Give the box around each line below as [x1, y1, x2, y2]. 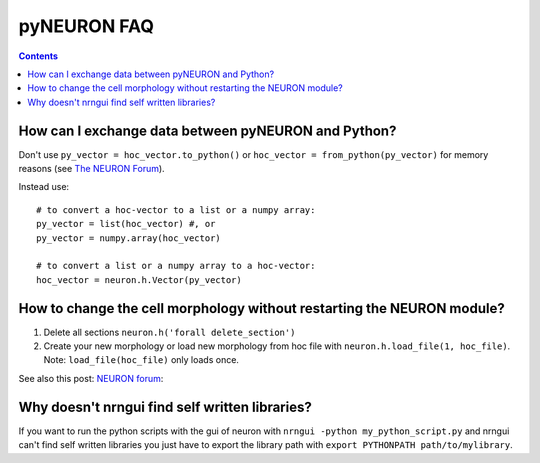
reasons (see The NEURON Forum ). [18, 163, 165, 175]
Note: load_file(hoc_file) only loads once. [43, 354, 240, 366]
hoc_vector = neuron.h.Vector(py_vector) [36, 274, 242, 285]
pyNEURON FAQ [18, 15, 155, 37]
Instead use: [18, 181, 70, 193]
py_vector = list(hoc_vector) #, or [36, 218, 216, 230]
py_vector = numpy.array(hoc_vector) [36, 232, 222, 244]
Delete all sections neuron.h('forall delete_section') [43, 326, 296, 338]
